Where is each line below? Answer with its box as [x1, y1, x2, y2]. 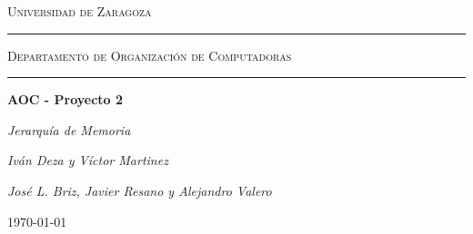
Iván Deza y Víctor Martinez [7, 151, 168, 170]
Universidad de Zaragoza [7, 2, 152, 20]
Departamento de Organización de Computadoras [7, 45, 292, 64]
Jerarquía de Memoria [7, 120, 131, 139]
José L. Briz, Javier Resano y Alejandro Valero [7, 180, 272, 200]
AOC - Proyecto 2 [7, 90, 124, 109]
